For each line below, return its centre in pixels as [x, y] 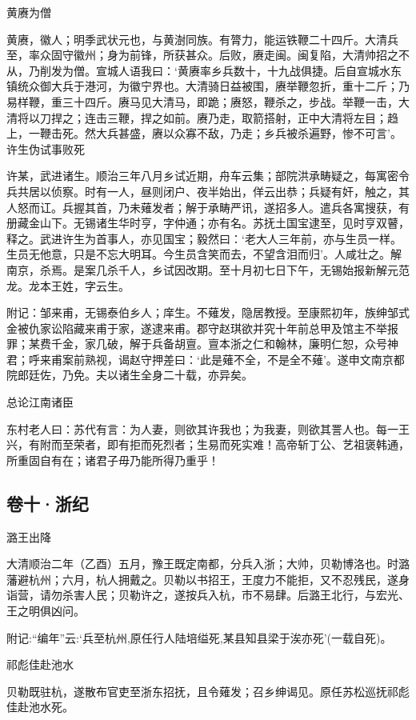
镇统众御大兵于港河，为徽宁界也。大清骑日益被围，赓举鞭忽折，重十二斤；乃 [208, 86]
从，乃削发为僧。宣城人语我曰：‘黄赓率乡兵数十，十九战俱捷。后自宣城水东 [204, 70]
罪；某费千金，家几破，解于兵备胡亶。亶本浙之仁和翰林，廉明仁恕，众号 [197, 344]
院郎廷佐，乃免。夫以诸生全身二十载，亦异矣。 [130, 375]
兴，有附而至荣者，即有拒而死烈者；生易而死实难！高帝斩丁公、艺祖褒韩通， [208, 444]
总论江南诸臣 [40, 402]
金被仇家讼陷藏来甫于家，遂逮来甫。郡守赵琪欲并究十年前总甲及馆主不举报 [202, 328]
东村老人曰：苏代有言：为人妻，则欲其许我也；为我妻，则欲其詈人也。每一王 [208, 428]
